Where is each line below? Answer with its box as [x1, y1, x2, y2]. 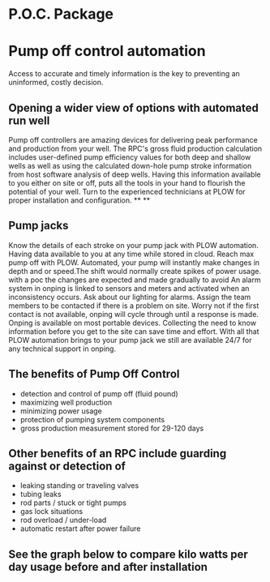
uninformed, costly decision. [8, 78, 104, 88]
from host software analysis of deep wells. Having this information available [8, 169, 261, 179]
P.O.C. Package [8, 5, 114, 24]
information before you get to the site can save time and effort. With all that [8, 326, 259, 336]
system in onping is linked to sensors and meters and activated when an [8, 283, 250, 293]
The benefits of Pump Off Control [8, 367, 180, 381]
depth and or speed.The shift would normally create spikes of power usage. [8, 266, 262, 276]
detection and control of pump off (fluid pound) [19, 388, 178, 398]
